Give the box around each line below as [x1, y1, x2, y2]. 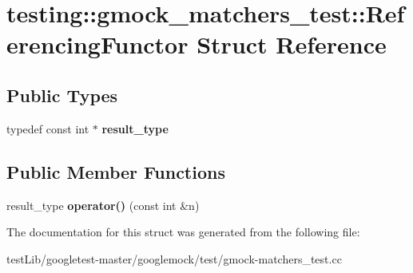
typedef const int [6, 120, 89, 136]
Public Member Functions [6, 159, 225, 184]
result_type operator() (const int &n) [6, 196, 200, 213]
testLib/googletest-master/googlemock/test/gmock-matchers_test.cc [6, 250, 342, 267]
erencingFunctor [6, 28, 189, 61]
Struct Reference [197, 28, 387, 61]
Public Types [6, 82, 118, 107]
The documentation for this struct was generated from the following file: [6, 224, 360, 240]
